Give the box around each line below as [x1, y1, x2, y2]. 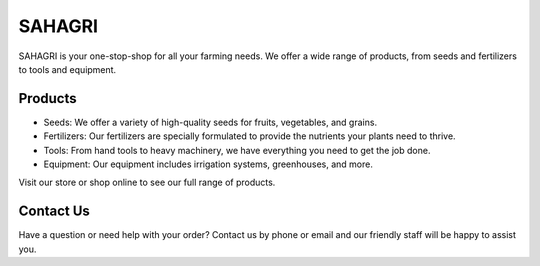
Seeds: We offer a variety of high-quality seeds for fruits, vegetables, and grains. [43, 116, 378, 128]
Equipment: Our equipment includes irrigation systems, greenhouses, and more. [43, 158, 374, 170]
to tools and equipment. [18, 63, 117, 75]
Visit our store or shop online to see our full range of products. [18, 176, 276, 189]
